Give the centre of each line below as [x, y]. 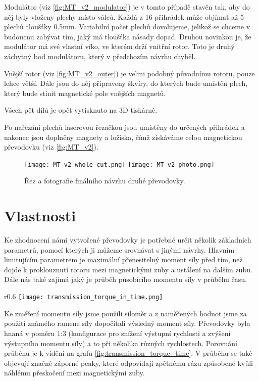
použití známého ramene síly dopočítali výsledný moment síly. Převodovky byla [127, 323]
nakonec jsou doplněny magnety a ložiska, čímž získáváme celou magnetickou [123, 137]
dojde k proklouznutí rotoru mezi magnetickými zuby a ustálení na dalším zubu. [128, 269]
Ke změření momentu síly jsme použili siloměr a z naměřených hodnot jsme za [125, 313]
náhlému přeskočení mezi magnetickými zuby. [74, 373]
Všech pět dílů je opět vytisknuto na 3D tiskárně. [81, 110]
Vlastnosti [40, 216]
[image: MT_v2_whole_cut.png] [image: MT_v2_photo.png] [119, 164]
